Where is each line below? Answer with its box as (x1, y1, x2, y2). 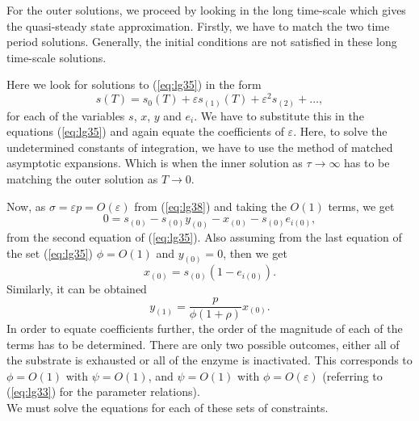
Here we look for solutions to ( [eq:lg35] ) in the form (6, 76, 262, 93)
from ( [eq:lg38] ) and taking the (134, 197, 287, 214)
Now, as (6, 197, 46, 214)
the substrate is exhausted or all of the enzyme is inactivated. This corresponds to (6, 352, 413, 368)
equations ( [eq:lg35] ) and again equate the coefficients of (6, 123, 284, 140)
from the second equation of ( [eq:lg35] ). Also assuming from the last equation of (6, 228, 402, 245)
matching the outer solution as (6, 170, 158, 187)
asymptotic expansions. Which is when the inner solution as (6, 154, 303, 171)
